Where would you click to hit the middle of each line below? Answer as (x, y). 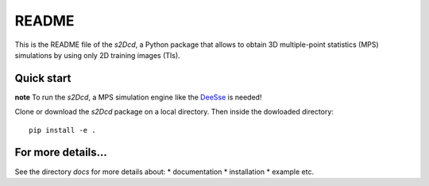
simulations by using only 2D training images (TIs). (97, 55)
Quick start (43, 78)
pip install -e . (62, 130)
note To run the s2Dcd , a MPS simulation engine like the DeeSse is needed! (138, 97)
